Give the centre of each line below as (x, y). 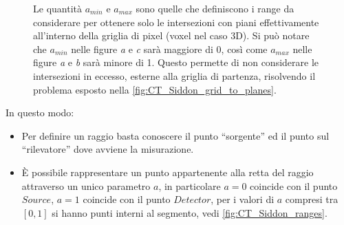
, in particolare (190, 185)
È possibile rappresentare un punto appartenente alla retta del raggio (168, 172)
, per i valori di (243, 199)
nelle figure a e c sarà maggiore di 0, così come (169, 49)
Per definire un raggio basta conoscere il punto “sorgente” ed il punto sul (175, 135)
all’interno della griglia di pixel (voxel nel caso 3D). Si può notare (171, 35)
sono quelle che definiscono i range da (215, 8)
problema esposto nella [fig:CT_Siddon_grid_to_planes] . (155, 89)
